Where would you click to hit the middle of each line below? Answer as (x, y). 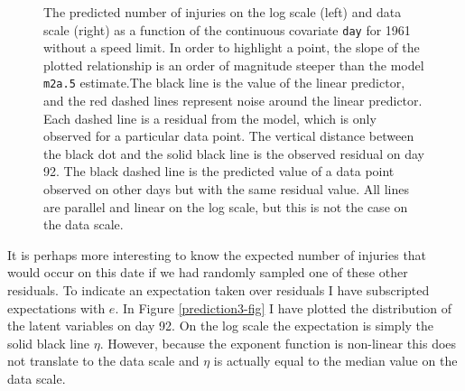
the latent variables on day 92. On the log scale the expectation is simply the (221, 326)
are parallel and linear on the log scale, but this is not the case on (226, 206)
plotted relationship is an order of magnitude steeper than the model (234, 65)
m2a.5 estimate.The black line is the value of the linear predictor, (224, 83)
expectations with (56, 307)
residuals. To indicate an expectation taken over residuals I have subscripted (219, 290)
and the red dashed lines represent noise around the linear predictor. (233, 101)
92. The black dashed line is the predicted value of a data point (219, 171)
